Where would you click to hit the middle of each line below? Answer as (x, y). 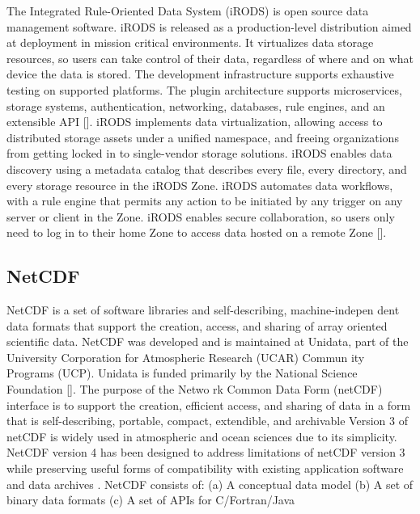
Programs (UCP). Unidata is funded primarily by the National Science (182, 373)
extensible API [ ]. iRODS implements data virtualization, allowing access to (195, 122)
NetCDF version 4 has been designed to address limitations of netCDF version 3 (206, 452)
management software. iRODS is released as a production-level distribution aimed (209, 26)
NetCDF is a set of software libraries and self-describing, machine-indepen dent (203, 310)
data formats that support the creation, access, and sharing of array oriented (197, 325)
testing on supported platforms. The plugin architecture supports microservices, (204, 89)
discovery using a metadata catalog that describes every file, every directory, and (207, 169)
